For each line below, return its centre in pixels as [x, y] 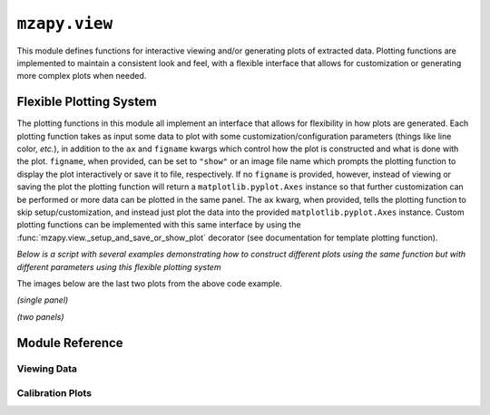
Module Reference [70, 343]
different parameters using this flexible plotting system [119, 266]
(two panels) [40, 316]
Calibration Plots [54, 393]
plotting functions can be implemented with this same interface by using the [159, 225]
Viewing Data [47, 369]
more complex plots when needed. [82, 76]
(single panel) [43, 300]
